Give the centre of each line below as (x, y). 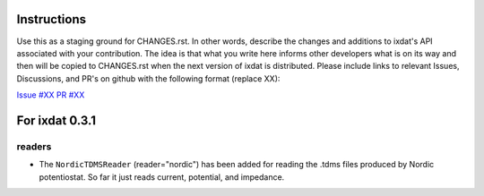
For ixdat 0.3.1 (56, 120)
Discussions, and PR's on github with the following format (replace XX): (148, 78)
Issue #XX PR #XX (51, 95)
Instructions (52, 19)
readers (34, 146)
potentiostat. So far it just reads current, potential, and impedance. (162, 177)
